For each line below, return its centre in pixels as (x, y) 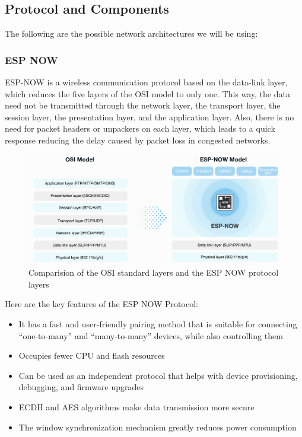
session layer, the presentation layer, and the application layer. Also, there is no (150, 117)
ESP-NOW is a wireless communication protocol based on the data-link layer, (146, 82)
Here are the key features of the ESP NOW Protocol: (101, 304)
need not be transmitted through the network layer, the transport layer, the (143, 105)
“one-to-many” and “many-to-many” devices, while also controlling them (151, 335)
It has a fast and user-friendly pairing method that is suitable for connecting (158, 324)
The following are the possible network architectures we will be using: (131, 34)
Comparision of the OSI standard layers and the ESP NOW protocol (154, 272)
